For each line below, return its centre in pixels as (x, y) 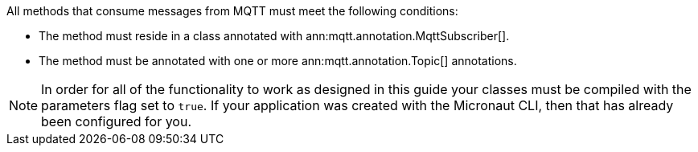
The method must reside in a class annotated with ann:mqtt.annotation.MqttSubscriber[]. (274, 36)
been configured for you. (117, 121)
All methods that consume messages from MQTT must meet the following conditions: (232, 11)
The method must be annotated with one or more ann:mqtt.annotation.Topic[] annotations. (278, 61)
